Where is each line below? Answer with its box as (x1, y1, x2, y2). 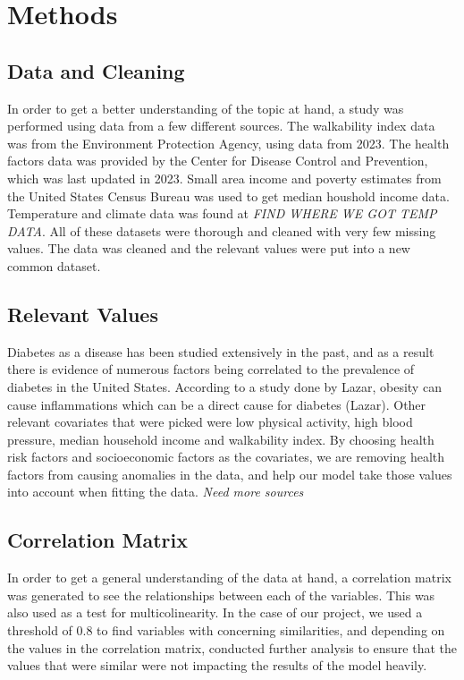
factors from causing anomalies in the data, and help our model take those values (7, 464, 452, 483)
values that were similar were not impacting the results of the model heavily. (7, 656, 427, 675)
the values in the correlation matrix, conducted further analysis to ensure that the (7, 638, 458, 657)
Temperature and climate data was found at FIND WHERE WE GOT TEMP (7, 204, 437, 223)
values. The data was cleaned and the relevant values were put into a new (7, 239, 410, 258)
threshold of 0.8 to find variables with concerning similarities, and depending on (7, 621, 445, 640)
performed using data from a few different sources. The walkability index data (7, 116, 435, 135)
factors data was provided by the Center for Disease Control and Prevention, (7, 151, 428, 170)
